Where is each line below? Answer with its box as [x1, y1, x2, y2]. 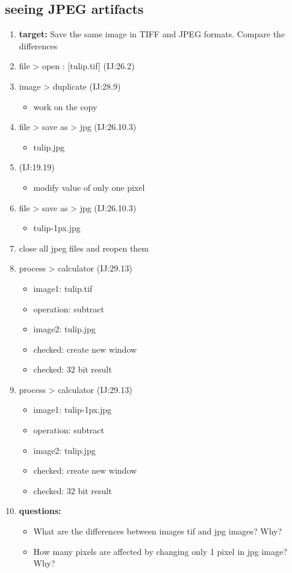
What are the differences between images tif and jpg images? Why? [33, 525, 282, 537]
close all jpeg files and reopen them [19, 241, 149, 254]
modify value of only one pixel [33, 181, 145, 193]
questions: [19, 504, 61, 517]
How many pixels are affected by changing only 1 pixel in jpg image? [33, 545, 287, 557]
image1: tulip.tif [33, 282, 93, 294]
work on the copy [33, 100, 98, 113]
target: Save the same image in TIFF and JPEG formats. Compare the [19, 28, 285, 40]
